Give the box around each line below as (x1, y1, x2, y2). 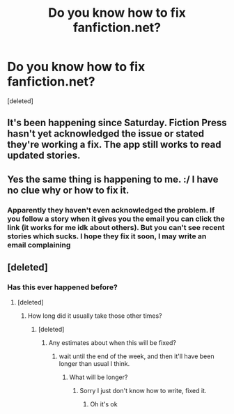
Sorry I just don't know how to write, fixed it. (79, 387, 207, 395)
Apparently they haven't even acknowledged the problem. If (7, 205, 215, 215)
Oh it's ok (90, 400, 118, 408)
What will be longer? (69, 373, 128, 381)
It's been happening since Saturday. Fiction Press (7, 117, 227, 129)
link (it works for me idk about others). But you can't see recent (7, 222, 225, 232)
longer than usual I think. (58, 360, 130, 368)
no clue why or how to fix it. (7, 184, 130, 196)
